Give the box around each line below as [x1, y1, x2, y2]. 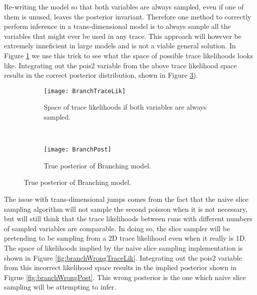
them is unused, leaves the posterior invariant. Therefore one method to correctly [4, 11, 252, 21]
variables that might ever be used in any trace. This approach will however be [4, 30, 242, 41]
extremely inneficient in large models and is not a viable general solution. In [4, 40, 236, 51]
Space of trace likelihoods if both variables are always [44, 102, 207, 112]
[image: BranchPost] [44, 146, 112, 153]
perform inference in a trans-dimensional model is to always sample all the [4, 21, 231, 31]
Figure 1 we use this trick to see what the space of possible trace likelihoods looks [4, 50, 253, 60]
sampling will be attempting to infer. [4, 282, 116, 292]
